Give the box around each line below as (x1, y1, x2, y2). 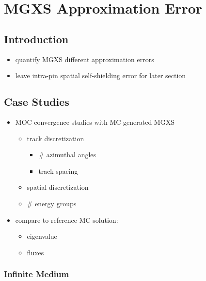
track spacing (38, 165, 78, 176)
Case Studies (4, 94, 69, 109)
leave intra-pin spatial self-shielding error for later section (15, 70, 186, 81)
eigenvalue (27, 231, 57, 241)
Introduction (4, 31, 69, 46)
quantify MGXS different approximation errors (15, 54, 154, 64)
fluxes (27, 247, 44, 257)
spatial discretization (27, 182, 89, 192)
